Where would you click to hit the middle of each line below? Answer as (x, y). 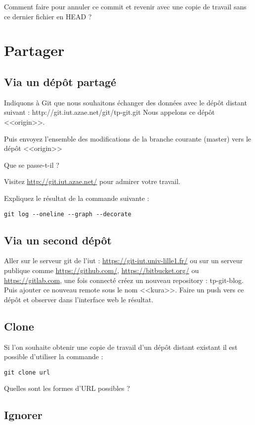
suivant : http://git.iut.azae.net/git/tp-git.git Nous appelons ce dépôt (109, 112)
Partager (34, 50)
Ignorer (23, 415)
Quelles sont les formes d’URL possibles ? (67, 388)
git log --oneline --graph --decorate (68, 214)
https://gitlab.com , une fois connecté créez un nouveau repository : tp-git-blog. (124, 280)
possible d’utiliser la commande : (54, 356)
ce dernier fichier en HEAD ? (48, 16)
